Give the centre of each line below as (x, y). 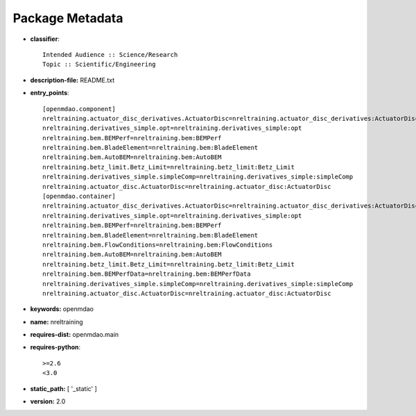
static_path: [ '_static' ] (63, 388)
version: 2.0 (48, 401)
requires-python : (55, 347)
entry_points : (50, 93)
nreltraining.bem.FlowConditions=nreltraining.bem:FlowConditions (158, 244)
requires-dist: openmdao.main (75, 335)
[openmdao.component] (79, 109)
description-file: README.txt (72, 80)
